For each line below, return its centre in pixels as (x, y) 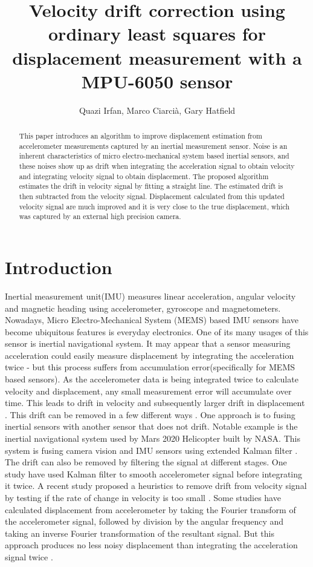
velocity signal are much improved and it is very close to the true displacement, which (154, 206)
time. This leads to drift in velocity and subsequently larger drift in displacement (155, 403)
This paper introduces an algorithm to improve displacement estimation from (140, 136)
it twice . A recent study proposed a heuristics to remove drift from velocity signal (156, 486)
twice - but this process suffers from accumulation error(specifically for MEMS (150, 367)
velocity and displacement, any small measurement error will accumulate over (148, 391)
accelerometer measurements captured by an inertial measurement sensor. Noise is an (153, 146)
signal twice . (29, 556)
